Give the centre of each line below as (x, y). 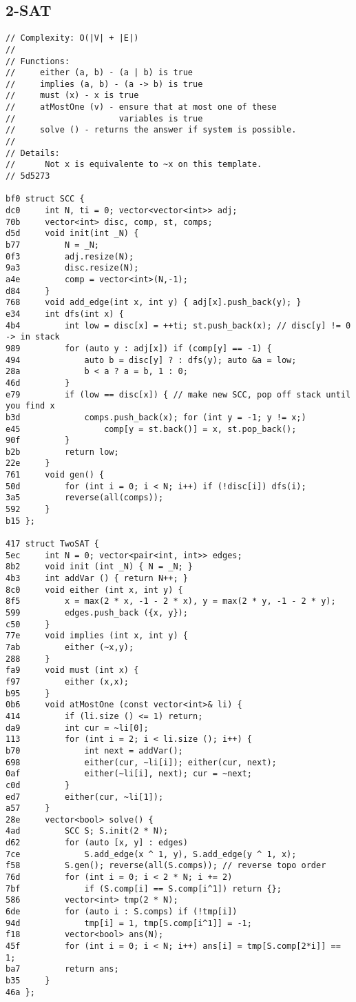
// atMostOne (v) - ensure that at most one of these (141, 107)
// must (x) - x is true (72, 96)
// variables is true (104, 118)
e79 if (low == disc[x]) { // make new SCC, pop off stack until (178, 394)
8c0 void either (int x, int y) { (94, 590)
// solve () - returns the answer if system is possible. (151, 130)
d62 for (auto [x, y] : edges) (97, 843)
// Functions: (38, 61)
